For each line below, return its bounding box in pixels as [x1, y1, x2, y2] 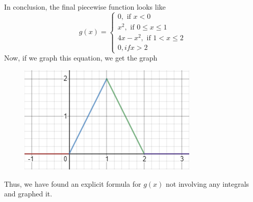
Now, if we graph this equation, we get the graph [4, 52, 158, 63]
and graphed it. [4, 188, 53, 199]
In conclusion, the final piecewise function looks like [4, 2, 166, 12]
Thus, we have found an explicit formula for [4, 178, 141, 189]
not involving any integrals [166, 178, 249, 189]
